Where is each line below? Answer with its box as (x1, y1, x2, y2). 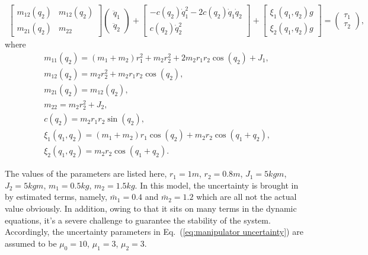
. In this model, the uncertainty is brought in (135, 179, 299, 191)
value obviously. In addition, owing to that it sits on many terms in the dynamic (5, 202, 297, 214)
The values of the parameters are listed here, (5, 167, 167, 180)
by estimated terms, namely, (5, 190, 107, 203)
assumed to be (5, 237, 57, 249)
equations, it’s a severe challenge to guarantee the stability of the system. (5, 213, 271, 226)
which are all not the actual (196, 190, 297, 203)
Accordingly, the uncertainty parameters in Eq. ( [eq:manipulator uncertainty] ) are (5, 225, 303, 238)
